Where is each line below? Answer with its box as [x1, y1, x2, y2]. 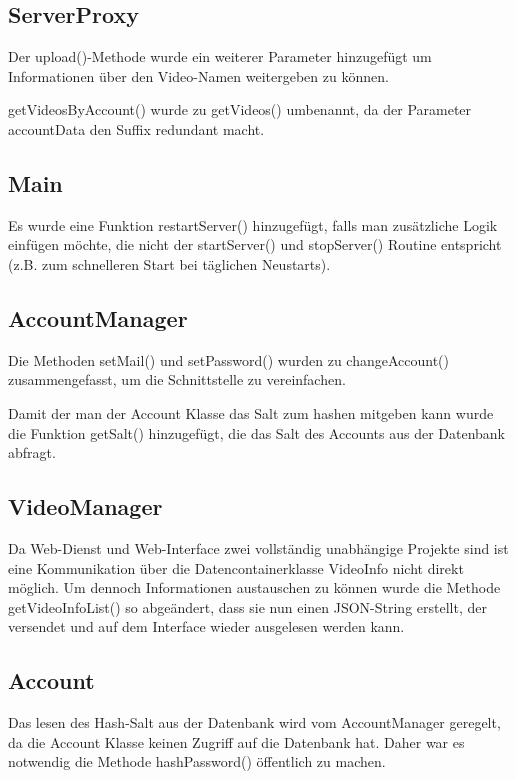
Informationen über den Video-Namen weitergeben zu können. [8, 65, 389, 86]
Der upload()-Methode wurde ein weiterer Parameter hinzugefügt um [8, 46, 432, 67]
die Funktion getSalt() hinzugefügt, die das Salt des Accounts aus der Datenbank [8, 422, 505, 443]
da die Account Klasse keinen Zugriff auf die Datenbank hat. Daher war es [8, 731, 465, 752]
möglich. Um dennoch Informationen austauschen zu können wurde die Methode [8, 577, 501, 598]
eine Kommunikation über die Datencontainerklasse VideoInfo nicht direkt [8, 557, 464, 578]
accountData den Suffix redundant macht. [8, 118, 265, 139]
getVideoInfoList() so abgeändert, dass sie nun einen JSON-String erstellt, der [8, 596, 487, 617]
